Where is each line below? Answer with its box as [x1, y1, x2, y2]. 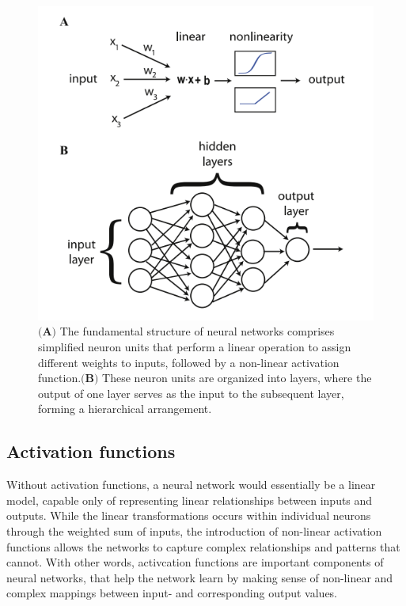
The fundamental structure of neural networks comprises [59, 323, 335, 339]
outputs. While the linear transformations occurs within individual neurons [6, 507, 371, 524]
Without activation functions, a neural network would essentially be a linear [6, 476, 376, 493]
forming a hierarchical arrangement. [38, 400, 212, 417]
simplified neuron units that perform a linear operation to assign [38, 339, 351, 355]
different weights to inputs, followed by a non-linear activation [38, 354, 340, 370]
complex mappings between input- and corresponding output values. [6, 585, 338, 601]
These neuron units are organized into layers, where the [102, 369, 372, 386]
